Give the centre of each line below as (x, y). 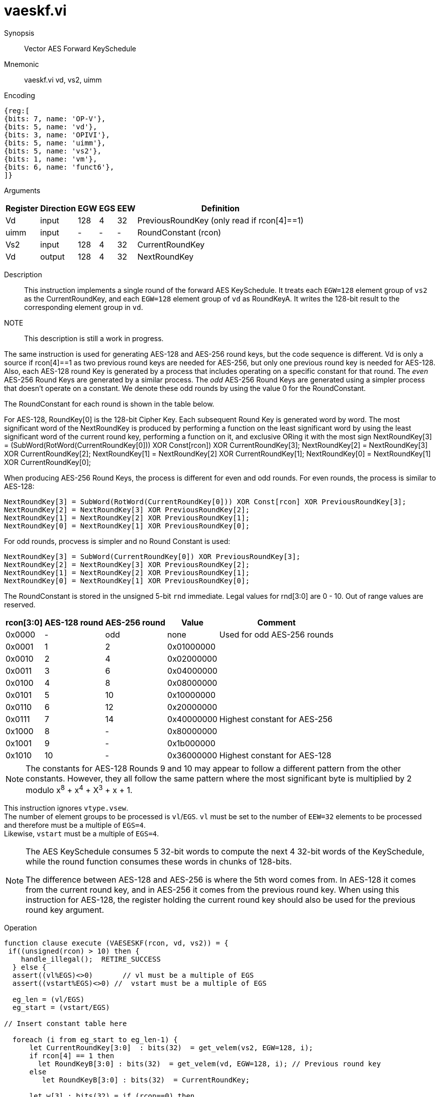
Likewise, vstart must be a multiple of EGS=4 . (82, 834)
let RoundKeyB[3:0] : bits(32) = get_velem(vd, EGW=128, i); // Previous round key (209, 1064)
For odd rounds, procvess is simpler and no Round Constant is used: (117, 541)
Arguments (22, 190)
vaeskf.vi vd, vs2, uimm (63, 80)
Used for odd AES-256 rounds (277, 634)
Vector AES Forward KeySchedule (80, 48)
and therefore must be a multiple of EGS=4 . (75, 825)
